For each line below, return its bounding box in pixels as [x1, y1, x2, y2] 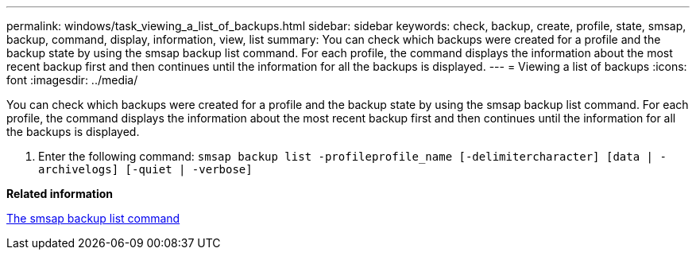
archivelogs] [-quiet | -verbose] [38, 163, 253, 176]
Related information [6, 187, 114, 200]
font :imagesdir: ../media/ [6, 73, 138, 87]
